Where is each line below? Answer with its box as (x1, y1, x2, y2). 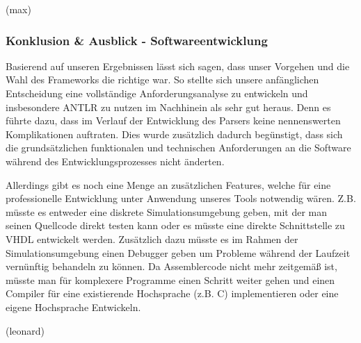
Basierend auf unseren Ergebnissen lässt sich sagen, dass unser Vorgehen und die (6, 58, 350, 73)
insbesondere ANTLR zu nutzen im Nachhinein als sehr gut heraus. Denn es (6, 99, 331, 114)
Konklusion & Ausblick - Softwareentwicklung (6, 31, 268, 49)
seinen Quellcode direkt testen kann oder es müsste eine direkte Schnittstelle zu (6, 218, 345, 233)
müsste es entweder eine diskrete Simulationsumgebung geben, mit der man (6, 204, 328, 219)
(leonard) (6, 323, 45, 337)
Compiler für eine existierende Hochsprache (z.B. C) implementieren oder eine (6, 286, 339, 301)
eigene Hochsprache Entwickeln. (6, 299, 141, 314)
